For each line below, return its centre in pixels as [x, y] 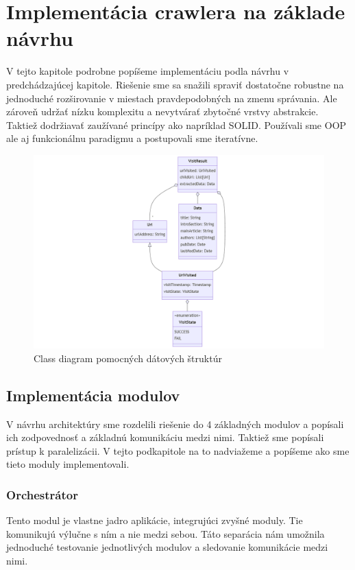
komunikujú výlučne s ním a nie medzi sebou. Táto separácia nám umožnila [166, 533]
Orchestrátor [42, 494]
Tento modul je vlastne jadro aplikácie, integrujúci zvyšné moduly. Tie [155, 520]
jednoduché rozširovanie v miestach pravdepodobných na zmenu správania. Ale [172, 98]
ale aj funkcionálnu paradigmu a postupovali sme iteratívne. [132, 138]
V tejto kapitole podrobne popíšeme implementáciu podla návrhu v [148, 71]
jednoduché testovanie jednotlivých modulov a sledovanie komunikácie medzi [167, 547]
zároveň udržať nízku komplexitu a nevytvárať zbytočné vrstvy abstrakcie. [162, 111]
